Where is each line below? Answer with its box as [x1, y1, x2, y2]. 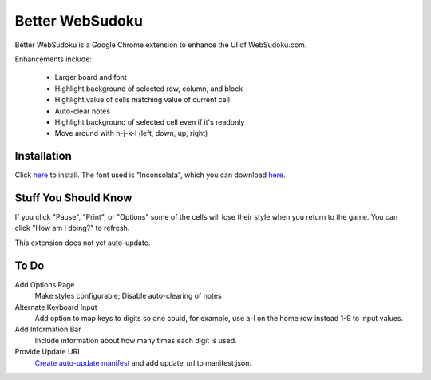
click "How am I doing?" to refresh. [14, 224, 130, 233]
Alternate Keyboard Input [14, 302, 97, 311]
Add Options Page [14, 279, 75, 289]
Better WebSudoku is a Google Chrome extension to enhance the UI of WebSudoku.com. [14, 40, 307, 49]
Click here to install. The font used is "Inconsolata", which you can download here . [14, 170, 287, 180]
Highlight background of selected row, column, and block [54, 84, 243, 93]
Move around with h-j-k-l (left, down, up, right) [54, 129, 208, 138]
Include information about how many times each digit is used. [34, 335, 237, 345]
